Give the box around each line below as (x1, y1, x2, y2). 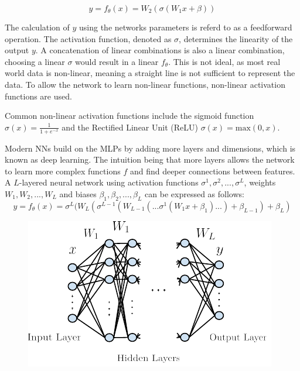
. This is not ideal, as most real (168, 55, 281, 67)
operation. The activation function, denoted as (5, 32, 172, 44)
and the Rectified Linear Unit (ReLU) (62, 121, 198, 133)
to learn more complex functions (5, 164, 121, 177)
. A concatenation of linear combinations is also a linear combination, (35, 44, 285, 56)
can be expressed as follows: (145, 187, 244, 200)
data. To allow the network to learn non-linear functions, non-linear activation (5, 78, 285, 90)
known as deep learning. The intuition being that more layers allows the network (5, 153, 295, 166)
